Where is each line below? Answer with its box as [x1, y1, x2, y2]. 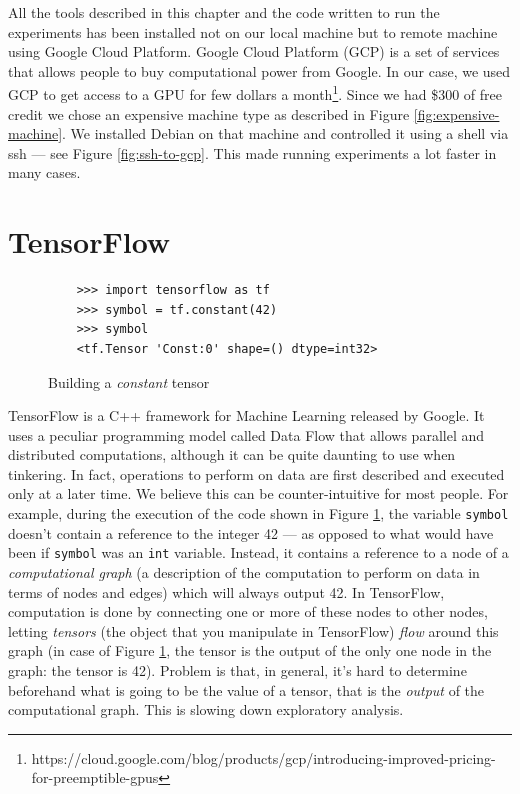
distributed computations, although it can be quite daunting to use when [8, 444, 456, 465]
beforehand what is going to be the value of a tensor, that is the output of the [8, 679, 485, 700]
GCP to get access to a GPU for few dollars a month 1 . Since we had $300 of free [8, 81, 503, 105]
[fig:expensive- [413, 103, 500, 124]
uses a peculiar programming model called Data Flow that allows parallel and [8, 424, 484, 445]
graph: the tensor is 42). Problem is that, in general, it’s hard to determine [8, 659, 467, 680]
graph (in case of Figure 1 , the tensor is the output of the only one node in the [8, 640, 492, 661]
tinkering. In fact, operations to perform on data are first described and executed [8, 463, 505, 484]
